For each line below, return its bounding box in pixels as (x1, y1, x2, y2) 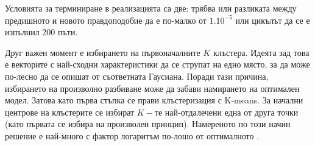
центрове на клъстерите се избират (5, 105, 135, 118)
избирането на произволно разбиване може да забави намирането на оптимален (5, 82, 300, 94)
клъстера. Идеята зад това (213, 46, 310, 58)
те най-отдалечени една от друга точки (154, 105, 299, 118)
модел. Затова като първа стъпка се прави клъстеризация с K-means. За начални (5, 94, 303, 106)
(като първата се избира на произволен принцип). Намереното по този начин (5, 117, 291, 130)
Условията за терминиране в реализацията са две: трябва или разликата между (5, 2, 297, 14)
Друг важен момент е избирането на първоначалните (5, 46, 200, 58)
